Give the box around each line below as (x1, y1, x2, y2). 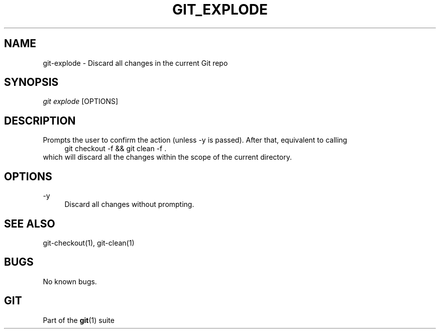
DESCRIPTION (4, 114, 76, 127)
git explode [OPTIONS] (43, 97, 119, 106)
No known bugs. (43, 277, 97, 286)
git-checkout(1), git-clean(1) (43, 238, 135, 247)
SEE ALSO (4, 217, 55, 230)
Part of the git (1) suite (43, 315, 115, 324)
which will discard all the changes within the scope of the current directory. (43, 153, 292, 162)
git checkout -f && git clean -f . (64, 144, 167, 153)
